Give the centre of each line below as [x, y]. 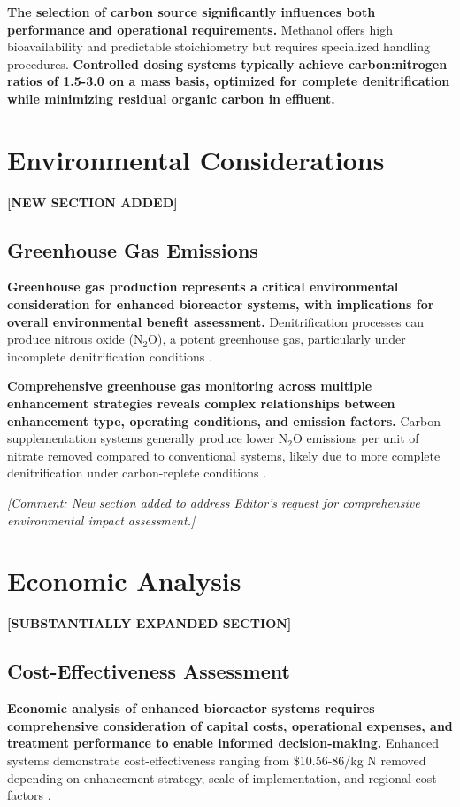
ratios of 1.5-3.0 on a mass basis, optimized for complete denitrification [229, 81]
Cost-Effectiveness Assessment [149, 671]
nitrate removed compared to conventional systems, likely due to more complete [224, 455]
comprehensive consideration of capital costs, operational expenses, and [230, 725]
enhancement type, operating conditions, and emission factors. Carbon [224, 420]
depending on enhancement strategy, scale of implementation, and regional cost [222, 777]
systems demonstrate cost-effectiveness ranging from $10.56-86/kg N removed [217, 760]
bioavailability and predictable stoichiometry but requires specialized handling [218, 47]
